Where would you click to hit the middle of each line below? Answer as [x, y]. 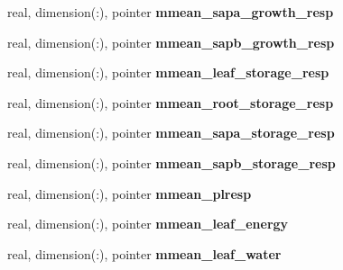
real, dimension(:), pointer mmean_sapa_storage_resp [171, 133]
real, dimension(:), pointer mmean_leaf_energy [148, 224]
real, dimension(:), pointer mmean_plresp [130, 193]
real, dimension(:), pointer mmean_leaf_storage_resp [168, 72]
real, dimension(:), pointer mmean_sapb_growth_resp [171, 42]
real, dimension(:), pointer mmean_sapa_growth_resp [171, 12]
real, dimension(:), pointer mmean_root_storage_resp [171, 102]
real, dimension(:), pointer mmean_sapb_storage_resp [171, 162]
